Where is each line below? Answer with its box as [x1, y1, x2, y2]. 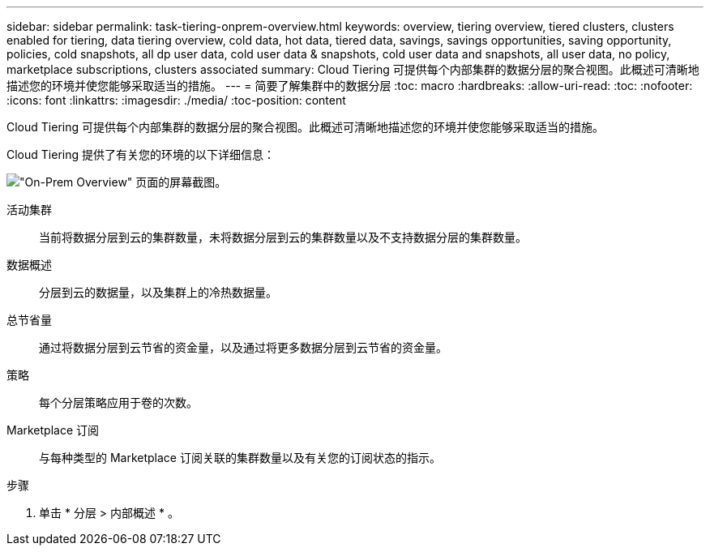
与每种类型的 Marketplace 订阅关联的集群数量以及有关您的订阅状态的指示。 [39, 451, 441, 464]
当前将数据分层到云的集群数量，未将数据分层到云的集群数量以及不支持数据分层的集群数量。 [39, 230, 527, 244]
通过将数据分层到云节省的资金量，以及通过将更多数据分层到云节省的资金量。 [39, 340, 447, 354]
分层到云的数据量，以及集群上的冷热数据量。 [39, 285, 277, 299]
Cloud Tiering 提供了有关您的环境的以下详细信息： [6, 148, 275, 161]
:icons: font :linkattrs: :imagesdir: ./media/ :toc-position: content [6, 93, 346, 107]
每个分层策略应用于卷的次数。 [39, 396, 198, 409]
